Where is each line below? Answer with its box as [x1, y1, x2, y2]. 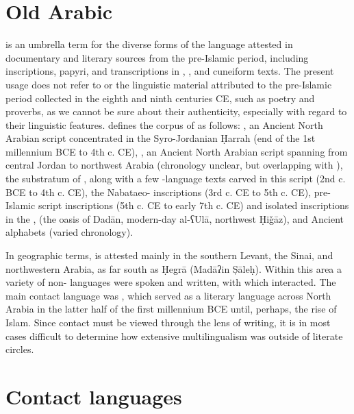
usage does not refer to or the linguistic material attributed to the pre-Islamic [5, 77, 332, 91]
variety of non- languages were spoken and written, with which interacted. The [5, 275, 336, 289]
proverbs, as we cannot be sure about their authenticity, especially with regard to [5, 104, 347, 119]
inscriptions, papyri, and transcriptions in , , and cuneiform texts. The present [5, 64, 334, 78]
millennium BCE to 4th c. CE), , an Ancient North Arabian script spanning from [5, 144, 348, 158]
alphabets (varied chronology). [5, 225, 134, 239]
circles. [5, 342, 34, 356]
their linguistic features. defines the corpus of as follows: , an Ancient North [5, 117, 323, 132]
